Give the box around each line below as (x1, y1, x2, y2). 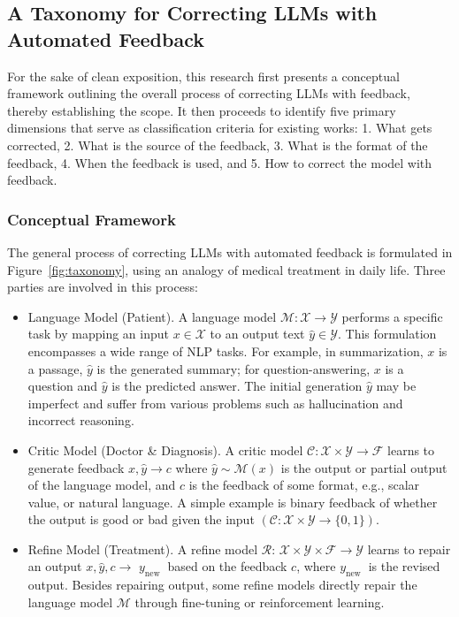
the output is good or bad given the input (27, 510, 255, 529)
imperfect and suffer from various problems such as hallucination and (27, 393, 403, 412)
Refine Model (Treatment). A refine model (27, 539, 258, 558)
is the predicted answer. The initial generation (111, 377, 363, 395)
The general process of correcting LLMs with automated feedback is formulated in (7, 242, 453, 261)
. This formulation (337, 324, 437, 343)
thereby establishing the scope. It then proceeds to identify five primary (7, 101, 396, 119)
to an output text (210, 324, 305, 343)
